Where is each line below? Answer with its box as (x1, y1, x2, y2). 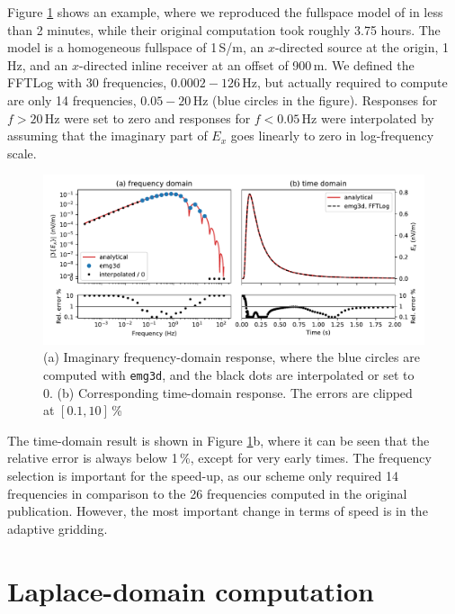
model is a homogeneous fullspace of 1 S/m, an (7, 38, 264, 57)
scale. (7, 143, 37, 162)
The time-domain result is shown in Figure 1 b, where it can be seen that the (7, 430, 430, 449)
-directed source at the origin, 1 (274, 38, 450, 57)
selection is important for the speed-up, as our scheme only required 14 (7, 465, 398, 484)
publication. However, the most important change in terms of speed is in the (7, 501, 428, 520)
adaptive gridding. (7, 519, 108, 537)
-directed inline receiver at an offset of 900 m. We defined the (78, 55, 415, 74)
